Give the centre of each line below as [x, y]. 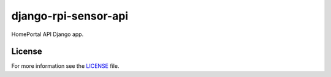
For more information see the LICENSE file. [65, 66]
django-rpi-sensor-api [70, 16]
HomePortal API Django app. [48, 34]
